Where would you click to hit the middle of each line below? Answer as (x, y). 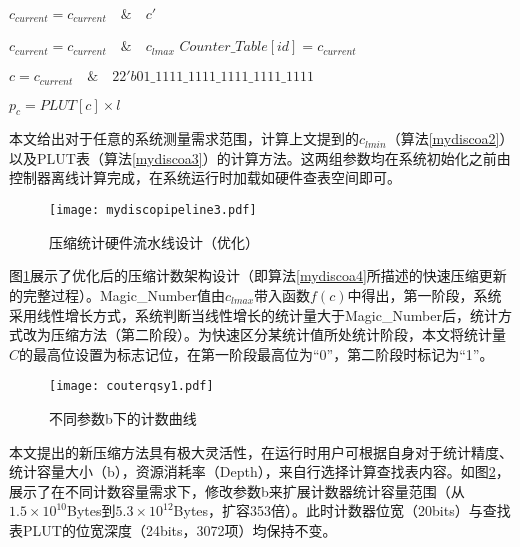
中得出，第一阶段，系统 (424, 294)
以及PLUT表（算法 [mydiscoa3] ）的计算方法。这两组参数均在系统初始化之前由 (260, 157)
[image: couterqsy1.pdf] (131, 386)
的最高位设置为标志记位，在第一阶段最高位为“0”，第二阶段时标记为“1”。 (256, 353)
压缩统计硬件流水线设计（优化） (154, 241)
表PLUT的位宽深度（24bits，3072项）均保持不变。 (173, 529)
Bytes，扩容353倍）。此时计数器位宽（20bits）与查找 (342, 510)
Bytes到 (91, 510)
